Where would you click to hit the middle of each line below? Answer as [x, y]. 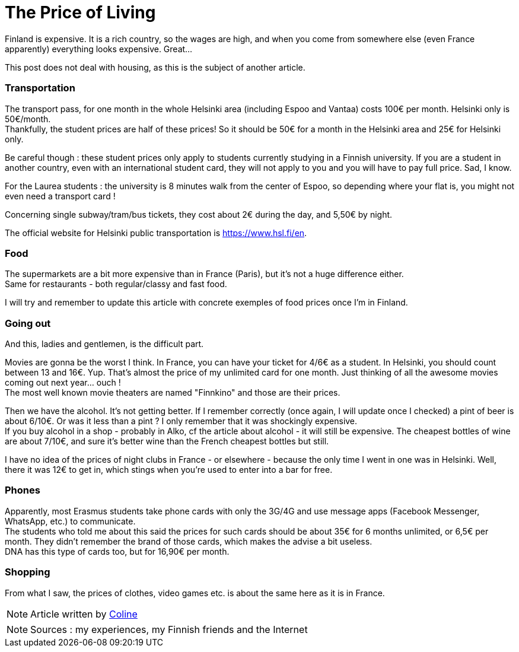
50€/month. [28, 119]
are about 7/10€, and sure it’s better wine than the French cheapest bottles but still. [167, 441]
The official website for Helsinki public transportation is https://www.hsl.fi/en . [156, 233]
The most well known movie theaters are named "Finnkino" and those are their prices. [173, 392]
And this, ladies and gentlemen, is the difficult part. [104, 344]
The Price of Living [80, 12]
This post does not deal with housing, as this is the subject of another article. [155, 67]
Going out [28, 323]
